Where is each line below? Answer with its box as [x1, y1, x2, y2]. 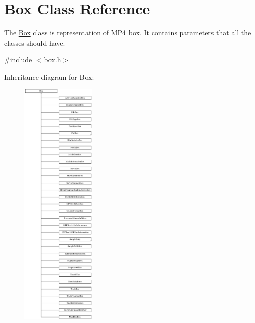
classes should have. [4, 37, 65, 48]
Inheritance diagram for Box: [4, 71, 94, 82]
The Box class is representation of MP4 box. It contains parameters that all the [4, 27, 251, 38]
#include [4, 54, 32, 65]
